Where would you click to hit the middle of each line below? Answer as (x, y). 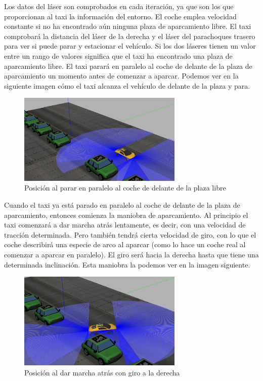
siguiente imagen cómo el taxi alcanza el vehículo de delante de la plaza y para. (127, 85)
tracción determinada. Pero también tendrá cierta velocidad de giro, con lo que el (130, 234)
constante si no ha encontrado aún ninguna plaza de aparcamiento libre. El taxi (128, 26)
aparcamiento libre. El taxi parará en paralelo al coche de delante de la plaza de (128, 66)
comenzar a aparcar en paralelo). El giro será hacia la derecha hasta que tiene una (131, 255)
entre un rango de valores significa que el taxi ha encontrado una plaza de (118, 55)
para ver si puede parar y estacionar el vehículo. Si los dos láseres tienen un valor (130, 46)
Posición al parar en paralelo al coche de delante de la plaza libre (125, 188)
